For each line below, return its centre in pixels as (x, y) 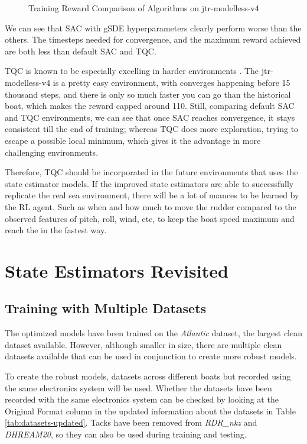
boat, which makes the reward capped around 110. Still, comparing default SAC (150, 106)
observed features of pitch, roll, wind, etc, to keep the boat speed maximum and (150, 218)
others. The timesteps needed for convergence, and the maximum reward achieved (153, 39)
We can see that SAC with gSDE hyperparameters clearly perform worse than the (153, 28)
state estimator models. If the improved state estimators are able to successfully (149, 183)
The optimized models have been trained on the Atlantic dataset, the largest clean (153, 333)
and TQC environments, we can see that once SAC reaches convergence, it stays (150, 117)
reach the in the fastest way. (56, 230)
